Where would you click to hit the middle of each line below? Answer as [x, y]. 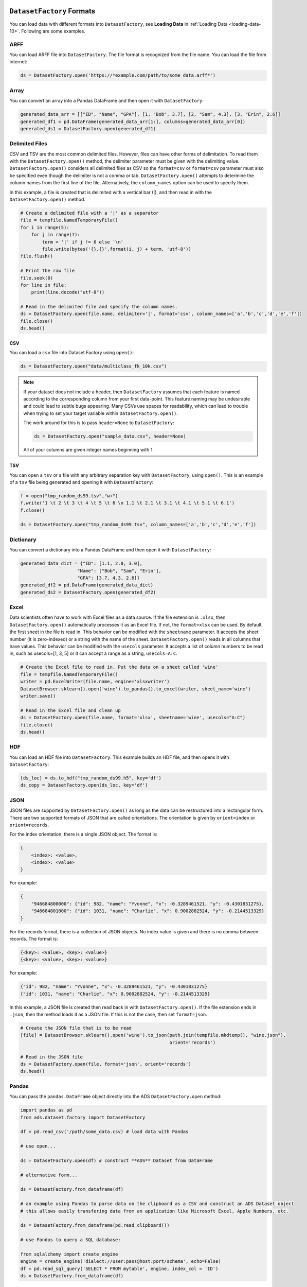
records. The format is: [34, 938]
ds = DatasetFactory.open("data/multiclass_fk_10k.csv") [94, 366]
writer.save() [38, 696]
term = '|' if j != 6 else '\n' [83, 242]
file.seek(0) [37, 278]
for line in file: [43, 285]
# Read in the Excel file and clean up [70, 710]
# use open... [38, 1146]
